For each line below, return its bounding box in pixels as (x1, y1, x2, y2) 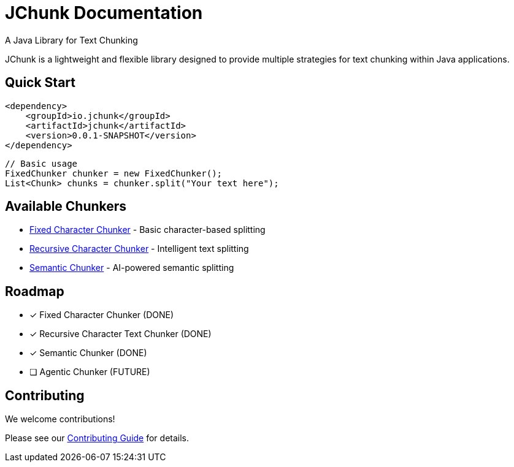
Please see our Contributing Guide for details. (5, 433, 190, 444)
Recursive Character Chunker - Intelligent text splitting (29, 243, 249, 254)
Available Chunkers (5, 199, 127, 215)
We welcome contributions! (5, 414, 115, 425)
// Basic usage (5, 158, 78, 169)
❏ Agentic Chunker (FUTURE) (29, 366, 150, 378)
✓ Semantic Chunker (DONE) (29, 347, 147, 359)
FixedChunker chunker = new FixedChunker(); (5, 168, 223, 178)
